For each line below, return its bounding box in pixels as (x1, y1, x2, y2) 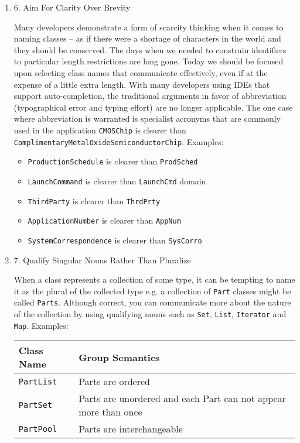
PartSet (18, 400, 53, 410)
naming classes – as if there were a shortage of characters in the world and (13, 32, 281, 44)
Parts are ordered (79, 375, 150, 389)
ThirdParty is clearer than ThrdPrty (28, 194, 161, 207)
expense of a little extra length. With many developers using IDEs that (13, 78, 270, 90)
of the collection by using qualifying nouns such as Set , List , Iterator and (13, 308, 287, 320)
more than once (79, 405, 142, 419)
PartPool (18, 424, 57, 434)
